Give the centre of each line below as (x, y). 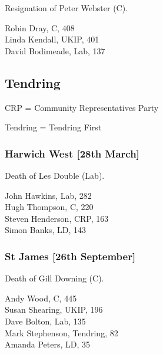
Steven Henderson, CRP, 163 (57, 218)
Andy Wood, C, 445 (41, 298)
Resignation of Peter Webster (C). (66, 8)
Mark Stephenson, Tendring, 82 (61, 332)
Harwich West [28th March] (72, 153)
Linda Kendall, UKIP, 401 (52, 39)
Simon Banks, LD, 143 (45, 230)
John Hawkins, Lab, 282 (48, 195)
